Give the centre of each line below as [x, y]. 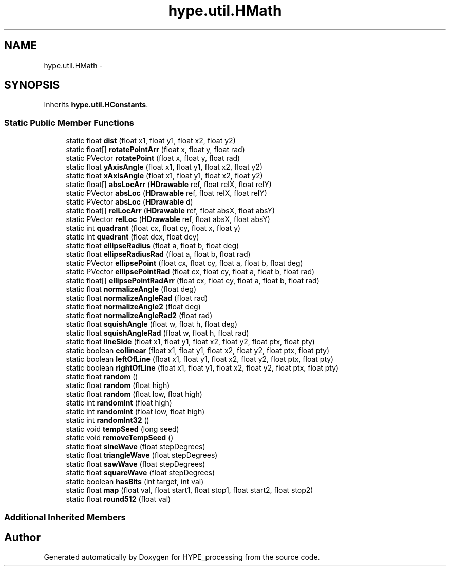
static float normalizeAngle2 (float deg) [133, 307]
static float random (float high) [118, 385]
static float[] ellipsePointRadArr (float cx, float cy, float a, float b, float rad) [193, 281]
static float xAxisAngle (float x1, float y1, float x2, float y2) [164, 176]
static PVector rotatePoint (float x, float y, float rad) [153, 158]
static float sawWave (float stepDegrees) [136, 464]
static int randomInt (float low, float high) [135, 412]
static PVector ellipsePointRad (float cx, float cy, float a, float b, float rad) [190, 272]
